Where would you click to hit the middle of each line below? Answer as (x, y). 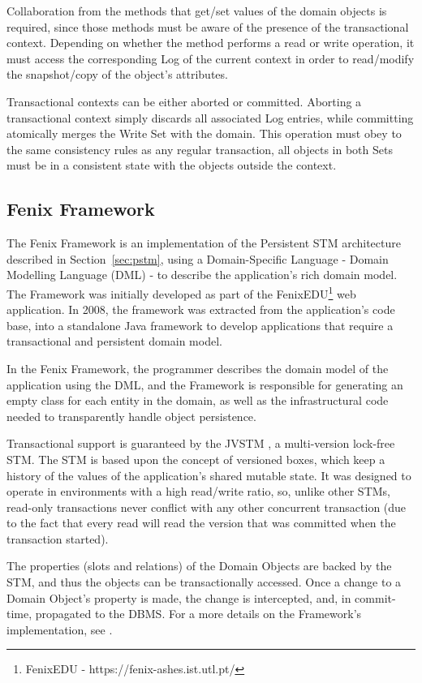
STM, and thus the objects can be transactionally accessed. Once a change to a (204, 582)
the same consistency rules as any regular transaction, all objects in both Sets (200, 149)
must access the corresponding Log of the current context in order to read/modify (211, 58)
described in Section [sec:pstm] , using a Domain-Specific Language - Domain (198, 258)
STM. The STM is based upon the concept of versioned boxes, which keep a (196, 459)
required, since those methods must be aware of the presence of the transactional (208, 26)
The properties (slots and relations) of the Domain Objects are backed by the (199, 566)
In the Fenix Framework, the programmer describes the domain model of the (198, 368)
